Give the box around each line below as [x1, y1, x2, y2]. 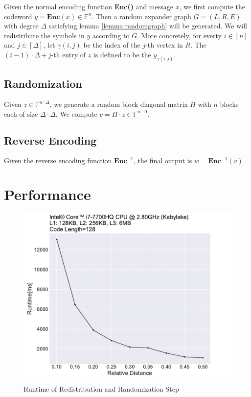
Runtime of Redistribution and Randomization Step [23, 384, 179, 394]
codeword [4, 11, 32, 21]
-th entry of [51, 49, 86, 59]
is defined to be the [93, 49, 151, 59]
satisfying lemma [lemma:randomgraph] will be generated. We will [48, 21, 247, 31]
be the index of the [83, 40, 140, 50]
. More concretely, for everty [137, 30, 222, 40]
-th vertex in [145, 40, 183, 50]
